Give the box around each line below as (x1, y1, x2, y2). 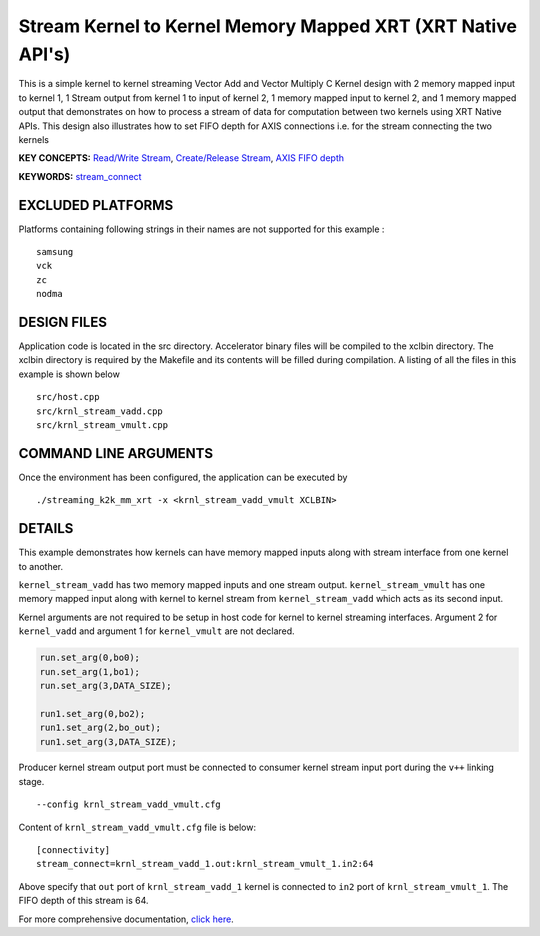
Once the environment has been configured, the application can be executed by (18, 471, 348, 483)
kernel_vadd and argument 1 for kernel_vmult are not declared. (18, 625, 295, 637)
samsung (36, 246, 74, 257)
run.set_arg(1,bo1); (39, 666, 140, 677)
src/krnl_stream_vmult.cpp (36, 420, 169, 431)
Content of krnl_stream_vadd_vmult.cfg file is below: (18, 821, 257, 833)
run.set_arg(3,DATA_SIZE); (39, 680, 172, 691)
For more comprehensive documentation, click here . (18, 913, 234, 925)
